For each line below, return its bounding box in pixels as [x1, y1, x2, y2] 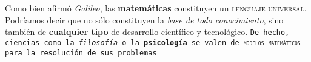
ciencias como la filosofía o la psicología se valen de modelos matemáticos [5, 38, 301, 47]
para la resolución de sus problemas [5, 48, 157, 57]
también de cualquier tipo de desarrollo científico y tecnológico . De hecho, [5, 25, 290, 38]
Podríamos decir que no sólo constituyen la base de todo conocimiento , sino [5, 13, 284, 26]
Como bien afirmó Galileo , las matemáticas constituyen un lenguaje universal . [5, 2, 307, 14]
